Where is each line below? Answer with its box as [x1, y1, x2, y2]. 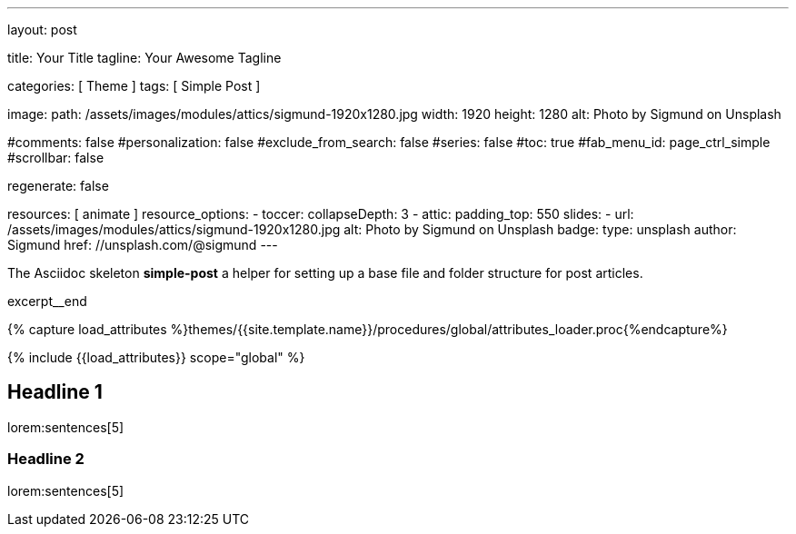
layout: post [7, 22, 77, 37]
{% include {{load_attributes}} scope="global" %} [7, 350, 305, 365]
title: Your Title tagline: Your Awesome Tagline [7, 50, 282, 65]
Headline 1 [7, 381, 103, 404]
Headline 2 [7, 450, 85, 469]
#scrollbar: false [7, 150, 104, 165]
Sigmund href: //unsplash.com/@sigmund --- [7, 237, 278, 252]
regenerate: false [7, 178, 109, 193]
